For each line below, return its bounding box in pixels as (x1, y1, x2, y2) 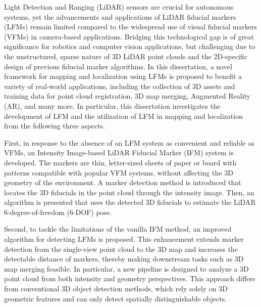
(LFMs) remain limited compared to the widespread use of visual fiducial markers (4, 21, 257, 32)
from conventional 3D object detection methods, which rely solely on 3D (4, 283, 228, 294)
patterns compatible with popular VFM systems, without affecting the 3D (4, 167, 233, 178)
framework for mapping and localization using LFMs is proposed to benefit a (4, 71, 242, 81)
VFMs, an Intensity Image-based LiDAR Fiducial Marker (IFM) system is (4, 147, 234, 158)
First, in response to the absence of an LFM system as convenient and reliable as (4, 137, 254, 148)
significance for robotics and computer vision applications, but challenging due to (4, 41, 255, 52)
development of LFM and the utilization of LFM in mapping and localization (4, 110, 243, 121)
